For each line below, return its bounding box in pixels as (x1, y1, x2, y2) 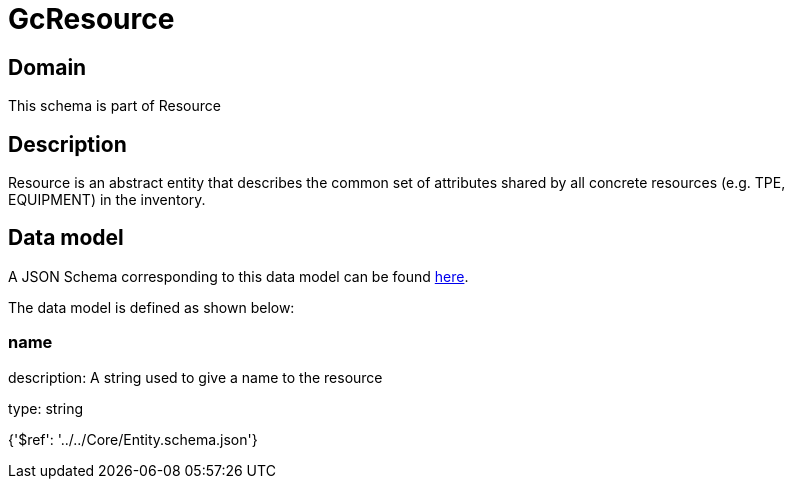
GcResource (8, 2, 175, 36)
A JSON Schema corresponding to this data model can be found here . (8, 267, 469, 285)
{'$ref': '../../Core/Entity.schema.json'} (8, 430, 258, 448)
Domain (8, 54, 87, 80)
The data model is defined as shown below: (8, 298, 295, 316)
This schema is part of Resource (8, 97, 221, 115)
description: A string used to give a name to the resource (8, 368, 383, 386)
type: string (8, 399, 84, 417)
